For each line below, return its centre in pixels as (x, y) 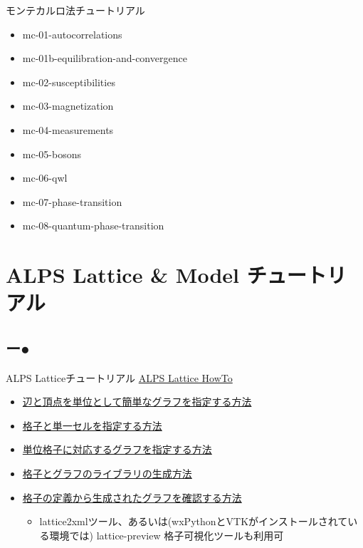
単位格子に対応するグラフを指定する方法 (117, 449)
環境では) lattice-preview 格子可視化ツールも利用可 (167, 535)
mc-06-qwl (45, 178)
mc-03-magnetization (68, 106)
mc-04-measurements (68, 129)
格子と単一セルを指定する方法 (92, 425)
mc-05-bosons (52, 154)
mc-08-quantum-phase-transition (93, 226)
